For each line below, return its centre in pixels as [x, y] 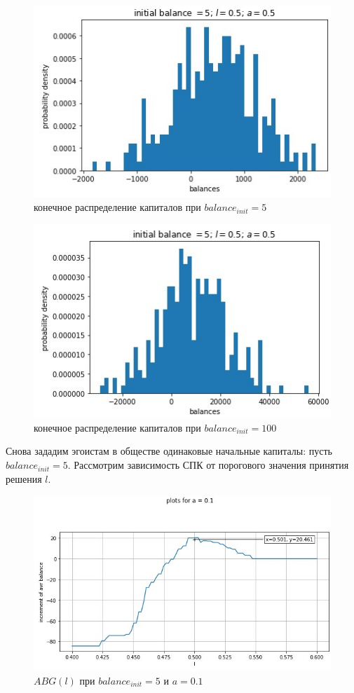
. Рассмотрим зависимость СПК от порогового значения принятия [208, 465]
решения [24, 478]
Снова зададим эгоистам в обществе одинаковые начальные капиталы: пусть [169, 451]
